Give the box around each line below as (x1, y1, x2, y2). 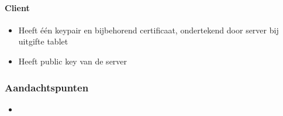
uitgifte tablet (18, 35, 68, 47)
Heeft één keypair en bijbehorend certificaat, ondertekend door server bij (18, 23, 279, 36)
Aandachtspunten (5, 80, 89, 94)
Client (5, 1, 30, 13)
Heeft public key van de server (18, 54, 127, 67)
